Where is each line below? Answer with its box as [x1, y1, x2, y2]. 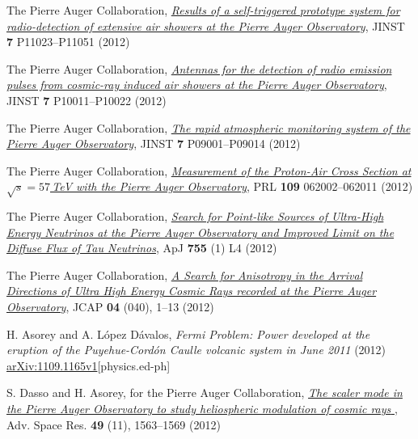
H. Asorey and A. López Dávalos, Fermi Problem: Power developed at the [6, 325, 370, 342]
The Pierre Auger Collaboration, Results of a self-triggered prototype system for [6, 2, 400, 18]
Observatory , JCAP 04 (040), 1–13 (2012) [6, 298, 214, 315]
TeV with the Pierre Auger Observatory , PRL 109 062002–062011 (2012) [52, 178, 413, 195]
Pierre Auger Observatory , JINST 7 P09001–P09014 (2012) [6, 135, 301, 152]
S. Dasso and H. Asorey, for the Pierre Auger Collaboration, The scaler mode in [6, 384, 403, 401]
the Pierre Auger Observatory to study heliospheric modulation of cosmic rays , [6, 400, 398, 417]
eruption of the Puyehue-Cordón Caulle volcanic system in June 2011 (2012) [6, 341, 386, 358]
